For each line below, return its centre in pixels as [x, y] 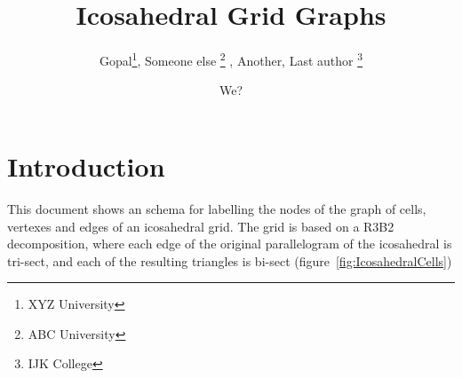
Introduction [86, 165]
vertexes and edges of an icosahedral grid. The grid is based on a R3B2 [201, 226]
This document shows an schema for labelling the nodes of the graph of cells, [217, 208]
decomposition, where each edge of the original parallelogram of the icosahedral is [230, 244]
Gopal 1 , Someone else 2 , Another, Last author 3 [231, 59]
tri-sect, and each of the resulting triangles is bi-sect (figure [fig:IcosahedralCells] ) [230, 260]
